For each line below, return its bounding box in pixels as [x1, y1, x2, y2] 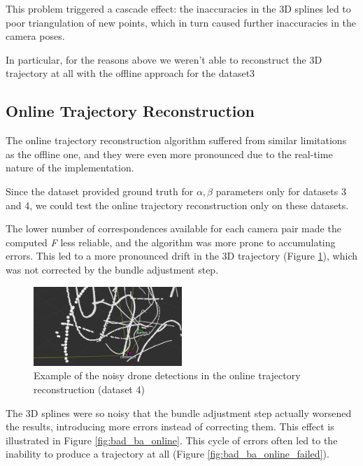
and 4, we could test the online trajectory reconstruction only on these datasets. [6, 197, 349, 212]
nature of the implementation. [6, 160, 134, 175]
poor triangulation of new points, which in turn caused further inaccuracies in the [6, 15, 357, 29]
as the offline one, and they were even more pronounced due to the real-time [6, 146, 333, 161]
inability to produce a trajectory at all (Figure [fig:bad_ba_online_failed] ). [6, 446, 329, 461]
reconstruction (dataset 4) [34, 381, 145, 396]
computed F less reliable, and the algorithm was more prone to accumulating [6, 234, 336, 249]
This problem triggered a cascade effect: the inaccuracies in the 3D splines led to [6, 1, 351, 15]
